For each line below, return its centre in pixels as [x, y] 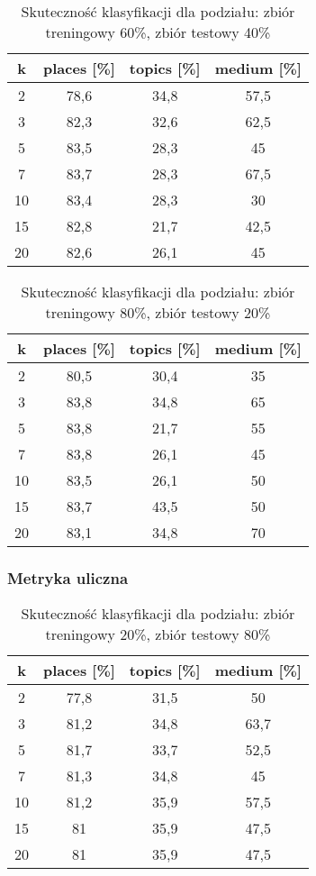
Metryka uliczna [68, 577]
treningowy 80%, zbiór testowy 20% [158, 312]
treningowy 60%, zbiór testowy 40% [158, 32]
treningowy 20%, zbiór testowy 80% [158, 634]
